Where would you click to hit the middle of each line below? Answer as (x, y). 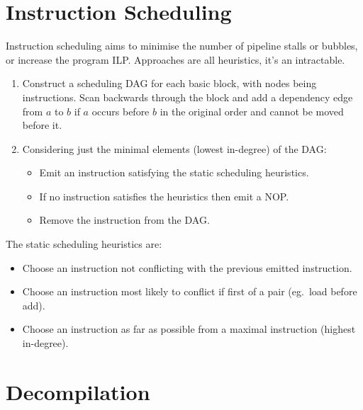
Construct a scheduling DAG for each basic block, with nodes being (169, 83)
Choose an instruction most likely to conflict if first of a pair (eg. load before (190, 291)
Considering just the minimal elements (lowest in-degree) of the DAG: (174, 148)
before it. (42, 125)
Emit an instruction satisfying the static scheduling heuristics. (174, 172)
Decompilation (78, 391)
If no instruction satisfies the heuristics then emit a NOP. (164, 196)
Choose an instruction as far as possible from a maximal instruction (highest (189, 329)
